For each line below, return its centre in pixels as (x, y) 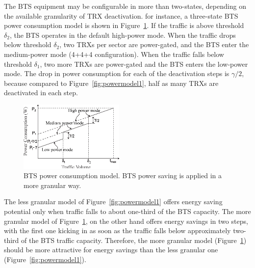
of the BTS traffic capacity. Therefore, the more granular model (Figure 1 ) (134, 240)
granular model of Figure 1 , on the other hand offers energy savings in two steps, (126, 221)
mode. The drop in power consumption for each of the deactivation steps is (117, 73)
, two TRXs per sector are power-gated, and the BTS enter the (154, 44)
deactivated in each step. (41, 93)
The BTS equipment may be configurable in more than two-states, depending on (125, 6)
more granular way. (52, 185)
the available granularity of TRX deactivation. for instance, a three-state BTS (121, 15)
